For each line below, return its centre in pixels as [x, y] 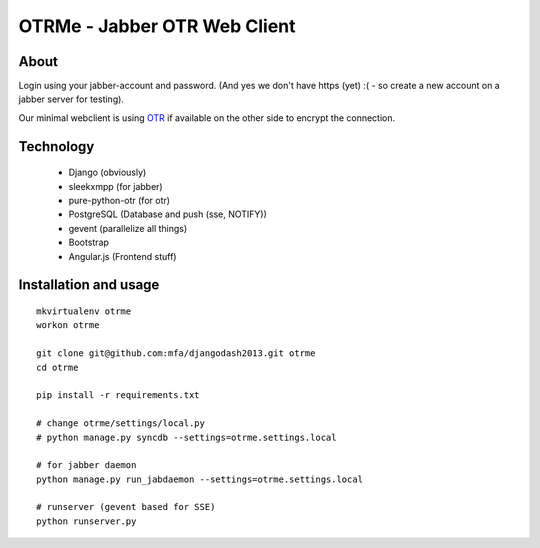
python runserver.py [86, 521]
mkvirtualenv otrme [84, 311]
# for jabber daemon [86, 465]
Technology [56, 146]
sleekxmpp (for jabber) [116, 186]
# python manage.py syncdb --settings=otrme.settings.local [186, 437]
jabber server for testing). [71, 99]
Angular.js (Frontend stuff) [122, 256]
